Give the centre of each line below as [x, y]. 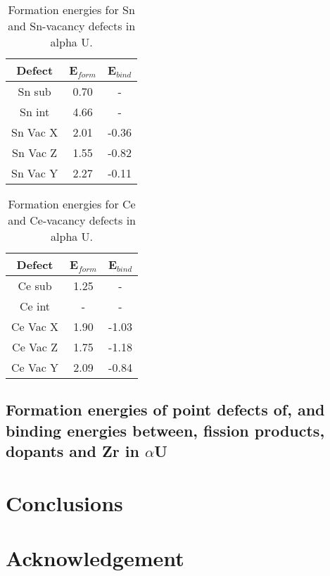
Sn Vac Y [35, 173]
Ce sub [35, 286]
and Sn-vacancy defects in [72, 26]
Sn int [34, 112]
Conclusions [64, 502]
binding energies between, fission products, [165, 430]
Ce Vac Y [35, 367]
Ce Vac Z [35, 347]
